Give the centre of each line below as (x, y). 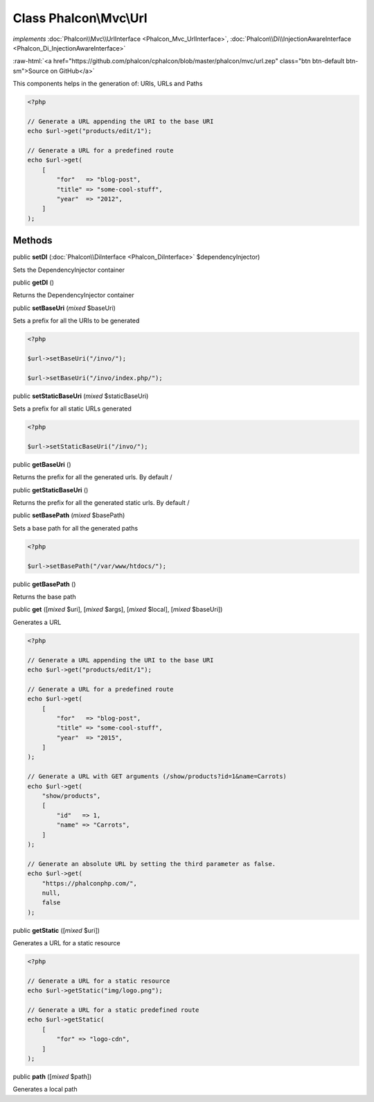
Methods (33, 240)
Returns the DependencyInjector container (73, 295)
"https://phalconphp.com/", (90, 883)
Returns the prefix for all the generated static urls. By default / (101, 503)
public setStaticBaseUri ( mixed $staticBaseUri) (81, 396)
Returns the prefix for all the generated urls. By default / (92, 477)
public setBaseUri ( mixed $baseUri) (64, 308)
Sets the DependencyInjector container (69, 270)
